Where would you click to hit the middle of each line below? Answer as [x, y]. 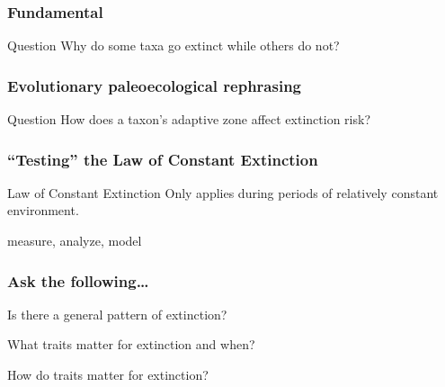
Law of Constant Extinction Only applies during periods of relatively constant [223, 192]
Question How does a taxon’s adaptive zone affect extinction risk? [189, 119]
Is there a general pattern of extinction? [117, 314]
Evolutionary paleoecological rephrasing [155, 85]
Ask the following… [78, 280]
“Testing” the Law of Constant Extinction [163, 159]
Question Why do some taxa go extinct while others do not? [174, 45]
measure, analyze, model [75, 241]
